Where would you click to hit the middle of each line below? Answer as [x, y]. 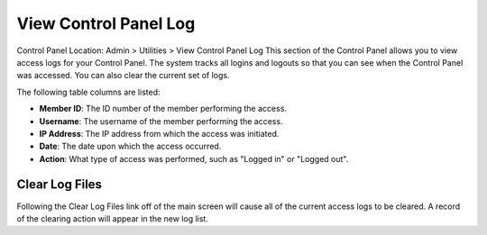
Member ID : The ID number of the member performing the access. [163, 109]
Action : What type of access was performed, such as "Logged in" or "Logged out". [194, 158]
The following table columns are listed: [89, 92]
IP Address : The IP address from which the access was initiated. [159, 133]
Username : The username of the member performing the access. [161, 121]
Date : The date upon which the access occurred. [130, 146]
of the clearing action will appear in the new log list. [113, 218]
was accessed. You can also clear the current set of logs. [123, 76]
